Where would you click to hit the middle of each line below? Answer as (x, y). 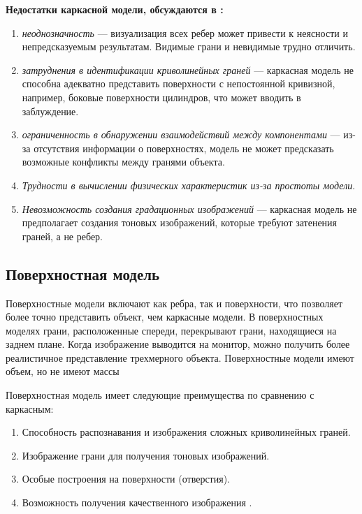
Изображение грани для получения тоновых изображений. (146, 455)
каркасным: (30, 408)
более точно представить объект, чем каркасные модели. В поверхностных (165, 317)
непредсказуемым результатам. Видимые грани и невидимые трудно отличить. (189, 46)
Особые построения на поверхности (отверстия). (126, 479)
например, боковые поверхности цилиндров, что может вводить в (161, 97)
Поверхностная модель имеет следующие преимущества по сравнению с (160, 395)
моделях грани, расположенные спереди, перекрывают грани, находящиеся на (171, 330)
